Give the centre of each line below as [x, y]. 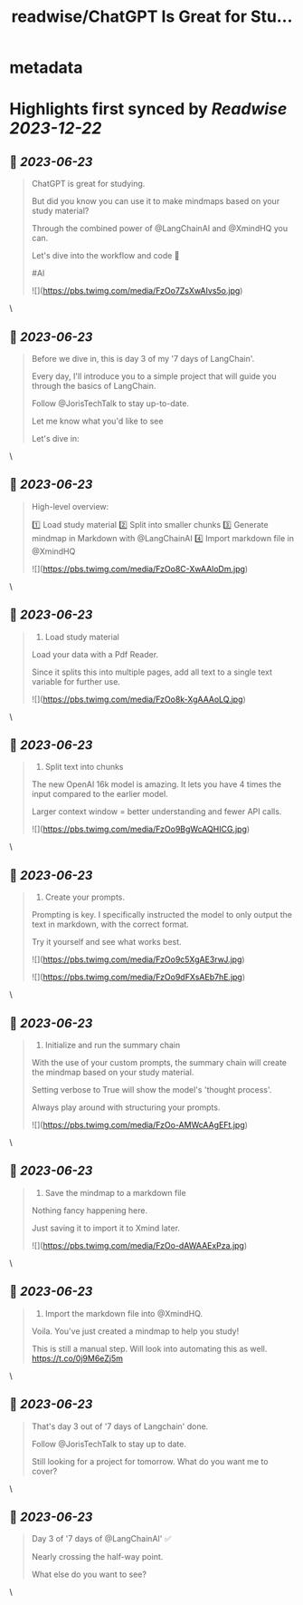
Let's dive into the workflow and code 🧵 [105, 256]
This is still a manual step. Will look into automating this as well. [149, 1348]
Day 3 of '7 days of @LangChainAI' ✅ [101, 1539]
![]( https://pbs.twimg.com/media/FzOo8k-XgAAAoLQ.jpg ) [138, 699]
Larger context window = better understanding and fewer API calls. [156, 812]
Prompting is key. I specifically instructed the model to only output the [161, 915]
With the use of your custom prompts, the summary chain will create [159, 1063]
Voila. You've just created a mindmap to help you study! [135, 1331]
